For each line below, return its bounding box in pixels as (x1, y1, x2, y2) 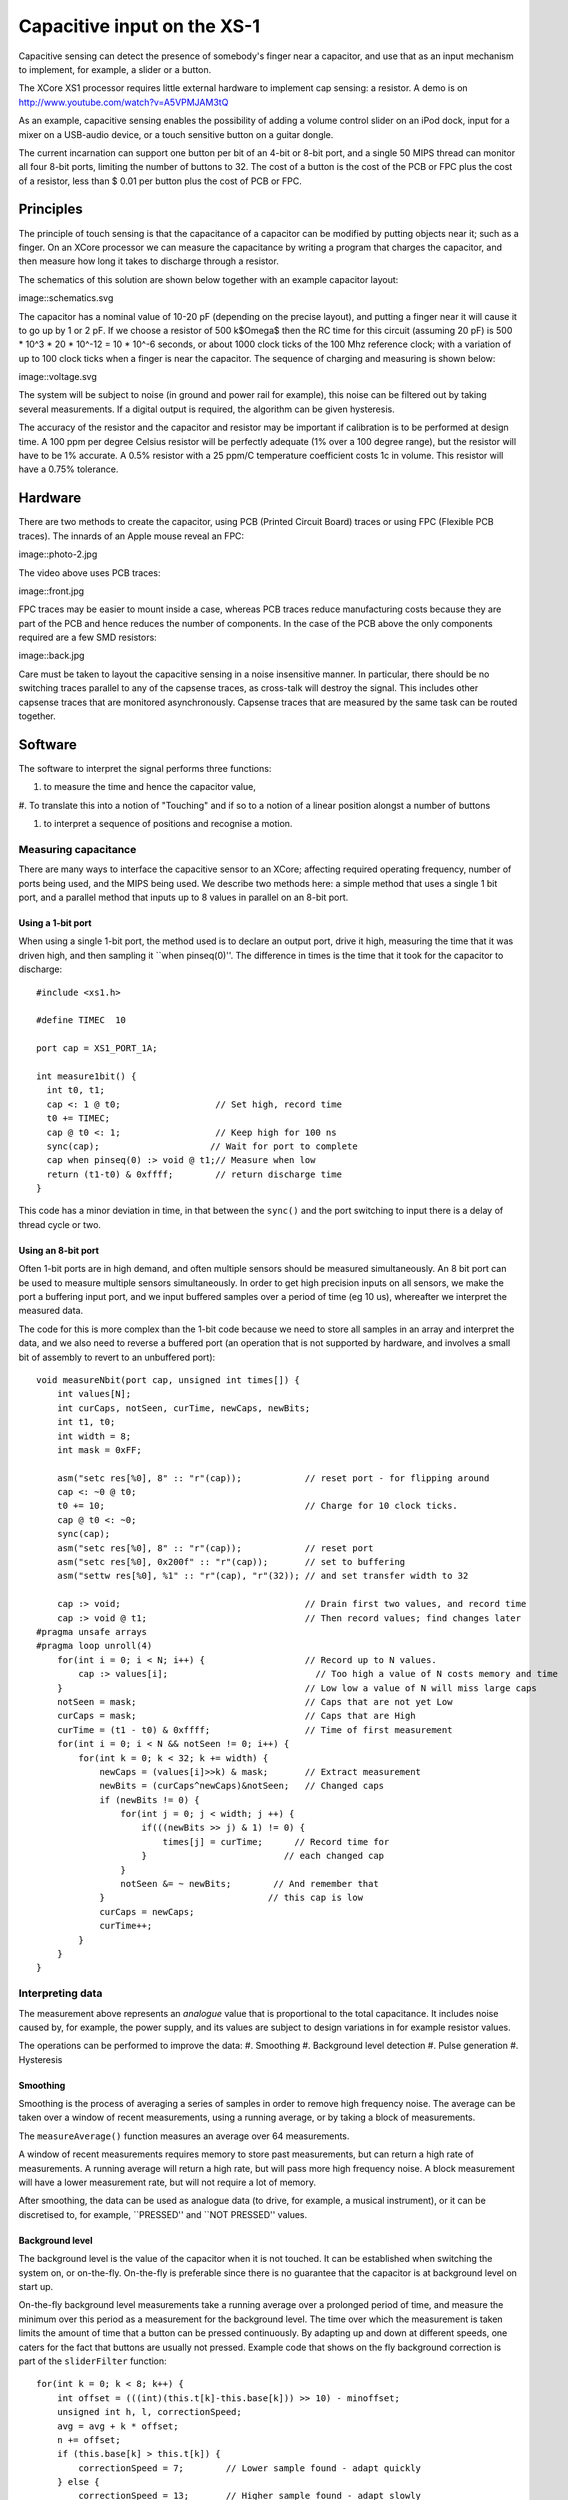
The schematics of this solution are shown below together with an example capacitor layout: (18, 273, 399, 285)
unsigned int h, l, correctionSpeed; (56, 2406, 242, 2418)
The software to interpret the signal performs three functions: (18, 762, 272, 774)
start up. (18, 2280, 54, 2292)
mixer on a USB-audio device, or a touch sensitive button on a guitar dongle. (18, 128, 334, 140)
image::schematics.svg (18, 292, 114, 304)
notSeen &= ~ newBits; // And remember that (120, 1878, 379, 1890)
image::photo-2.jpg (18, 548, 98, 560)
